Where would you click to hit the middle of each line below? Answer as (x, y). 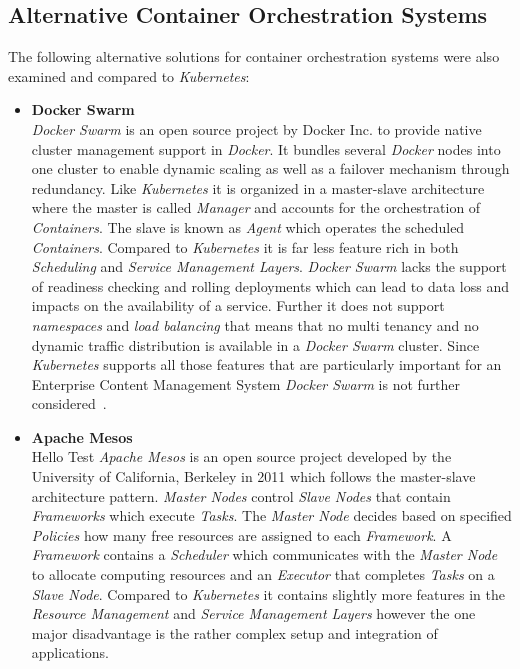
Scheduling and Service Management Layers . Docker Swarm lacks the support (269, 266)
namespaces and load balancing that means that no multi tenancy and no (255, 324)
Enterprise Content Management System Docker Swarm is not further (246, 383)
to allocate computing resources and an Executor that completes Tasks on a (263, 574)
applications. (70, 652)
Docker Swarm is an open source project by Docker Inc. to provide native (256, 128)
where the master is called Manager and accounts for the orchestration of (256, 207)
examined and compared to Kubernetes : (129, 75)
